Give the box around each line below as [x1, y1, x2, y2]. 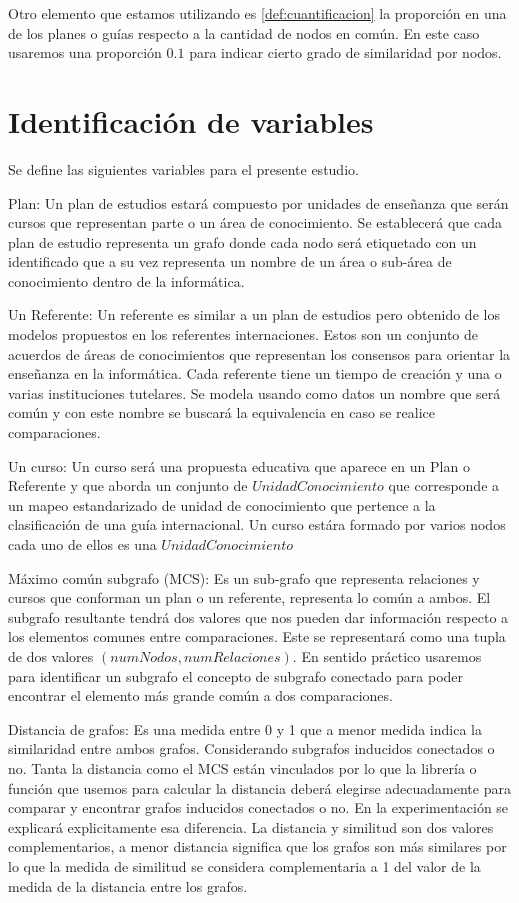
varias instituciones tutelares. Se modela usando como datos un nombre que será [8, 382, 501, 403]
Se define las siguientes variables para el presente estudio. [8, 158, 359, 179]
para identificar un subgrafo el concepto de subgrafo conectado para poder [8, 665, 464, 686]
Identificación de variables [8, 100, 374, 141]
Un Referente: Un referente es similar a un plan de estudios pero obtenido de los [8, 304, 500, 325]
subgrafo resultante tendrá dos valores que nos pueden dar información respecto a [8, 606, 509, 627]
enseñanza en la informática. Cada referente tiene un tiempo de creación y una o [8, 363, 502, 384]
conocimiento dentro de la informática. [8, 270, 245, 291]
